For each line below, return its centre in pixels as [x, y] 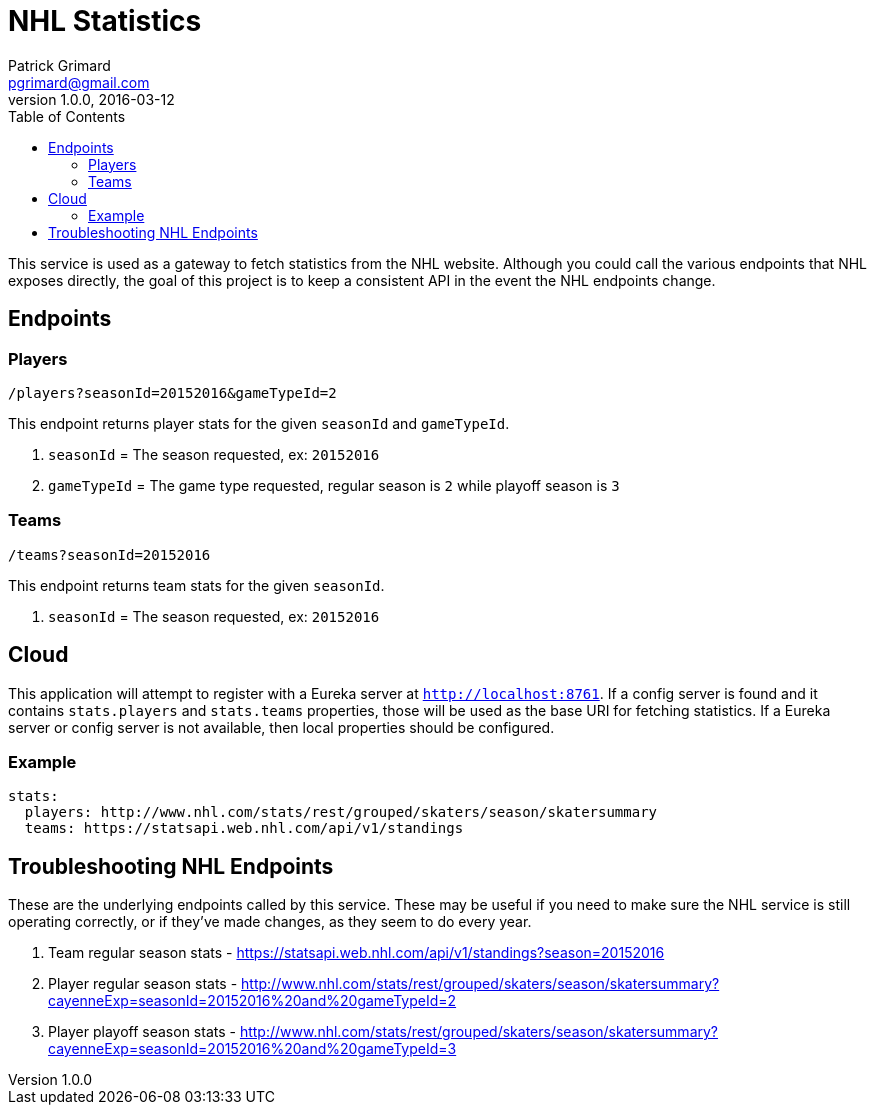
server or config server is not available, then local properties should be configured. [281, 727]
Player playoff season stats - [142, 1032]
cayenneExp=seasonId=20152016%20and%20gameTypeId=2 [252, 1001]
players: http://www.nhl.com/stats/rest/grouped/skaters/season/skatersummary [341, 812]
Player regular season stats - [143, 984]
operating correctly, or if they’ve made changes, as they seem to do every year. [270, 922]
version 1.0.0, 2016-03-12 [91, 99]
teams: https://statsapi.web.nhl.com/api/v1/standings [244, 828]
